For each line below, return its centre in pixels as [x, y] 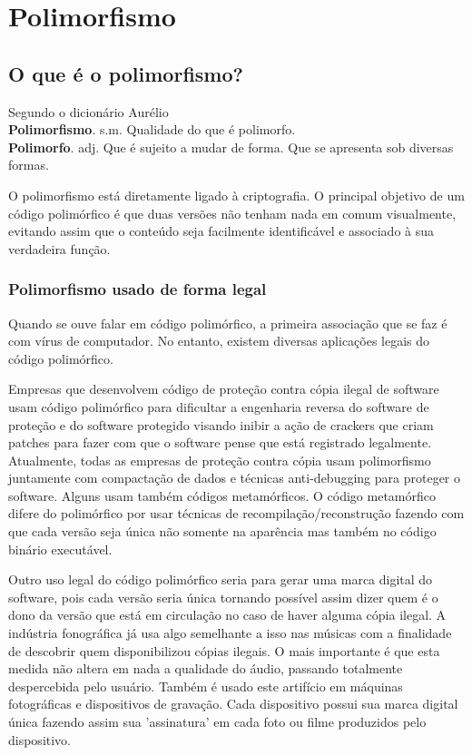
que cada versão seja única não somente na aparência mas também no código [222, 531]
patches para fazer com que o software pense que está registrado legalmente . [220, 442]
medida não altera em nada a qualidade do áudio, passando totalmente [206, 668]
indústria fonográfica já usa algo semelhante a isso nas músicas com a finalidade [230, 633]
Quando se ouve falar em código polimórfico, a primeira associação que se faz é [228, 323]
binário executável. [60, 549]
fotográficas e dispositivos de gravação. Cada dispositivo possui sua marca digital [233, 704]
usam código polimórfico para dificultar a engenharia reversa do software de [219, 406]
